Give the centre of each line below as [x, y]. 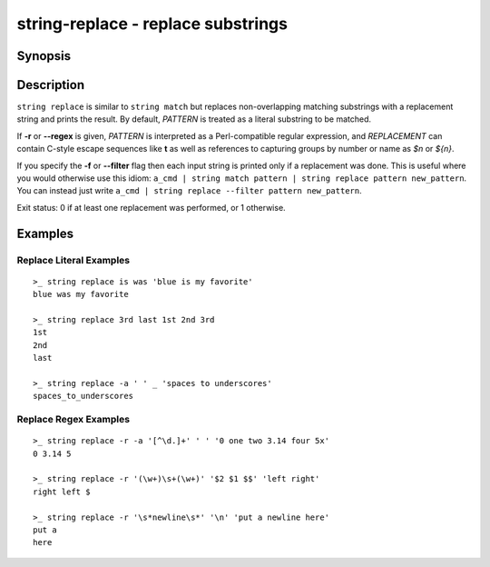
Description [51, 85]
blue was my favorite [81, 294]
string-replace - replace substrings [152, 24]
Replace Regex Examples [73, 420]
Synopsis [44, 56]
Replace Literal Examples [73, 260]
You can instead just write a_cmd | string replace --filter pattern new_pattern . [189, 191]
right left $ [62, 492]
